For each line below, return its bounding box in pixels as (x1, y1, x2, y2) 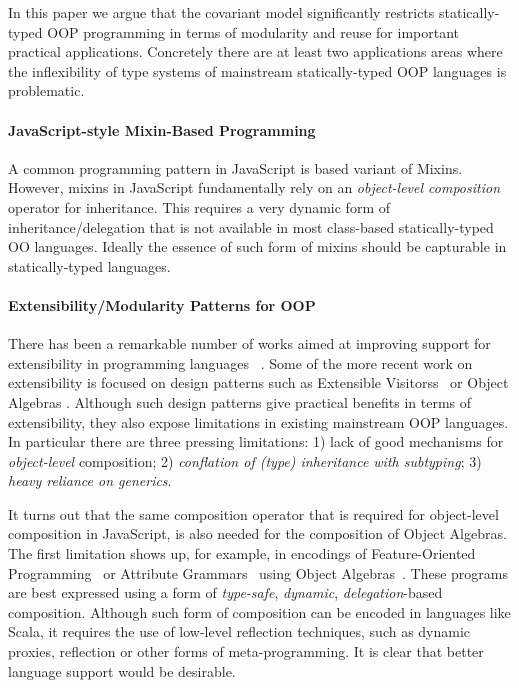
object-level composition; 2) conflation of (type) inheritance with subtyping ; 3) (8, 450, 482, 471)
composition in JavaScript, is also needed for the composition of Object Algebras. (8, 523, 507, 544)
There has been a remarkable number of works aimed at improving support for (8, 333, 491, 354)
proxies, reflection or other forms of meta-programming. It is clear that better (8, 641, 484, 662)
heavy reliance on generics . (8, 470, 172, 491)
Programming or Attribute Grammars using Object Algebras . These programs (8, 562, 508, 583)
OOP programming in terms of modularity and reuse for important (47, 21, 460, 42)
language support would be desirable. (8, 660, 236, 681)
